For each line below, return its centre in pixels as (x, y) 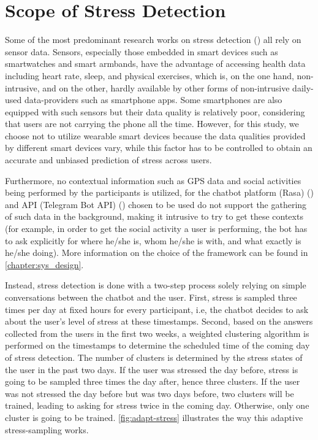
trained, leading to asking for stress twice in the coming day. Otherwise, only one (157, 405)
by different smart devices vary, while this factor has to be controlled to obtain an (159, 148)
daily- (303, 87)
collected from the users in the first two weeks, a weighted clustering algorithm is (157, 333)
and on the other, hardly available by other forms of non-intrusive (166, 87)
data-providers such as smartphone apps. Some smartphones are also (153, 100)
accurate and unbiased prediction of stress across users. (108, 160)
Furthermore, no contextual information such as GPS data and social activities (153, 180)
